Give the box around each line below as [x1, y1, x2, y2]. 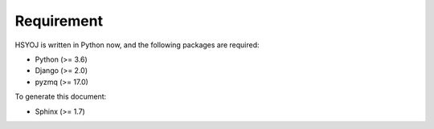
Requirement [14, 12, 104, 30]
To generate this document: [14, 92, 107, 102]
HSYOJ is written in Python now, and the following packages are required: [14, 40, 260, 50]
